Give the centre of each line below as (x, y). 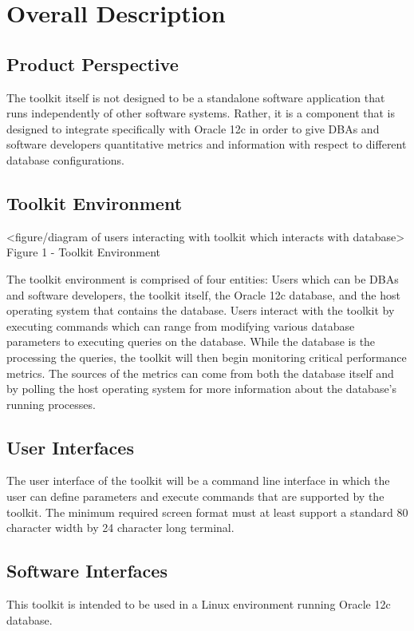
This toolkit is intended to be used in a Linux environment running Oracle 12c (199, 604)
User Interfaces (70, 447)
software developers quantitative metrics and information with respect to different (207, 144)
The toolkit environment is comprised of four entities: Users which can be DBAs (203, 278)
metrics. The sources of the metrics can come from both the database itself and (200, 373)
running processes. (51, 404)
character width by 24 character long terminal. (120, 528)
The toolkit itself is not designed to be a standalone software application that (196, 97)
